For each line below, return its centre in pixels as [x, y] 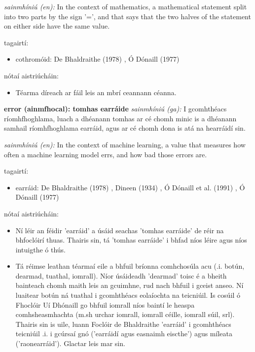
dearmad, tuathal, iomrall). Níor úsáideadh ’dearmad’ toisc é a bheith [121, 275]
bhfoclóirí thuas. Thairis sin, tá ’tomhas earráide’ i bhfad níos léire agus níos [131, 240]
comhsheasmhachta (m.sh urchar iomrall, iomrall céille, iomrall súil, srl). [125, 314]
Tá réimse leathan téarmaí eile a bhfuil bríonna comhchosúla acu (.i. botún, [130, 266]
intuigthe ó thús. [41, 249]
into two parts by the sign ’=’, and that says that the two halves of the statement [127, 16]
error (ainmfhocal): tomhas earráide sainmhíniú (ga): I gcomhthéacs [115, 109]
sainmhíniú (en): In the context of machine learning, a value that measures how [125, 144]
